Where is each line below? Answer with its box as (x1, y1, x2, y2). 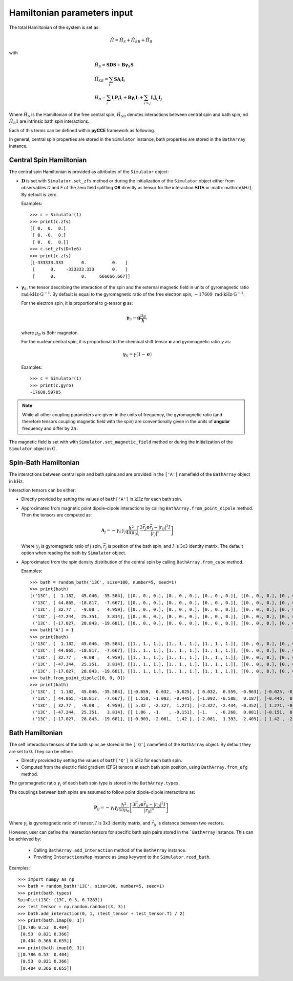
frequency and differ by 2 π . (22, 425, 78, 431)
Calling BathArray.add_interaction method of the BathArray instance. (33, 847, 187, 853)
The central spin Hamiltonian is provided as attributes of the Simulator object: (9, 169, 169, 175)
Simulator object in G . (9, 446, 57, 452)
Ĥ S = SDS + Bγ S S (94, 62, 134, 69)
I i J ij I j (150, 95, 162, 101)
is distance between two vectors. (157, 820, 224, 826)
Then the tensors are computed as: (21, 512, 92, 518)
